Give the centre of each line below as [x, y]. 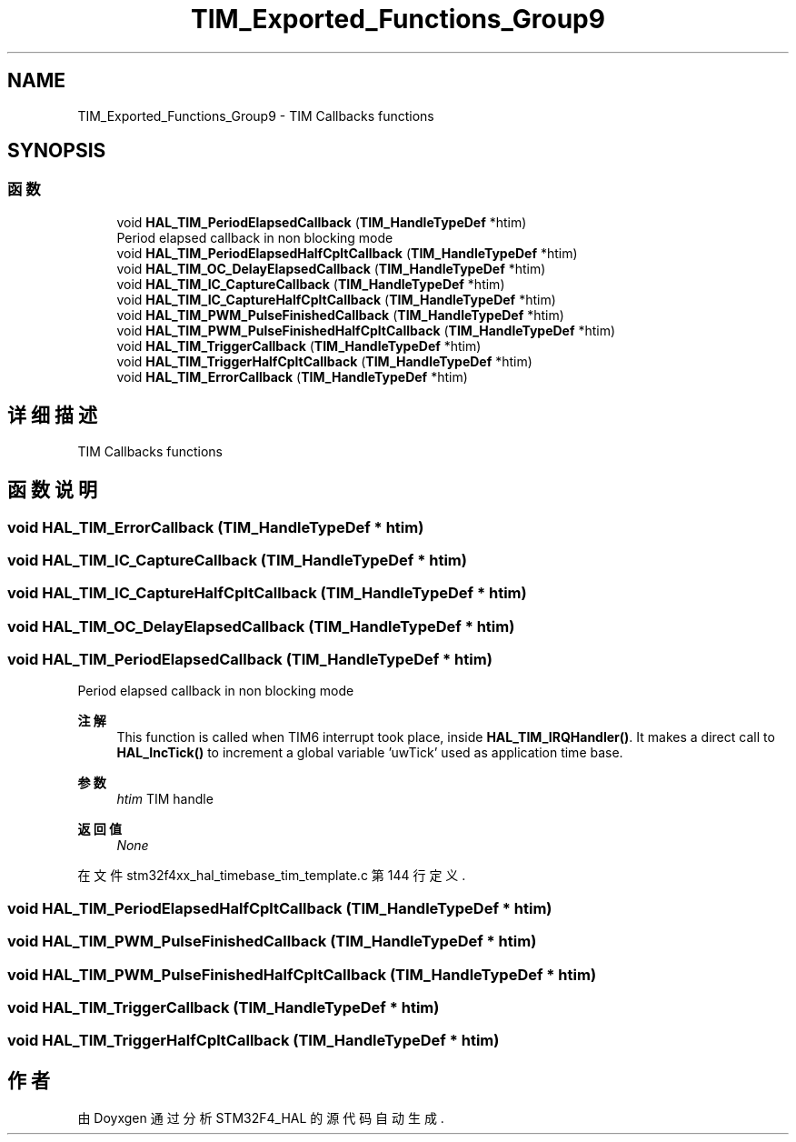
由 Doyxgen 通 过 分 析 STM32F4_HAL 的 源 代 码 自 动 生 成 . [261, 1118]
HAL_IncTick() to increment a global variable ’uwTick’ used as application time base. [370, 753]
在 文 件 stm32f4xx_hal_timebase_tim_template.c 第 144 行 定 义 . [272, 876]
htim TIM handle [165, 799]
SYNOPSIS [57, 151]
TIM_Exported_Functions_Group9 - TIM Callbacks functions [256, 115]
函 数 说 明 [52, 490]
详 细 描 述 [52, 416]
